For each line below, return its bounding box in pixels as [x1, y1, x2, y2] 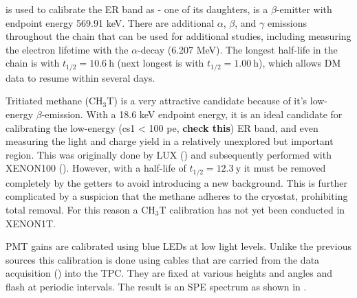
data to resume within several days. [6, 70, 155, 84]
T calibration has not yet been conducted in [159, 203, 345, 217]
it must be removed [244, 161, 326, 175]
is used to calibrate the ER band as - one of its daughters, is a [6, 2, 268, 16]
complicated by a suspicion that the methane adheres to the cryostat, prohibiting [6, 189, 348, 203]
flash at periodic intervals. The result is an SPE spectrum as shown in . [6, 279, 307, 293]
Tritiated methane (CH [6, 93, 103, 108]
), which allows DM [259, 56, 341, 70]
